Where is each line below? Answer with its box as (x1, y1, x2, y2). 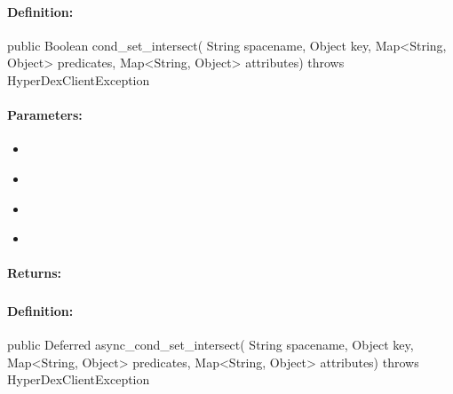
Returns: (7, 264, 62, 282)
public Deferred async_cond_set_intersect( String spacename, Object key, (7, 335, 414, 354)
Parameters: (7, 106, 83, 124)
